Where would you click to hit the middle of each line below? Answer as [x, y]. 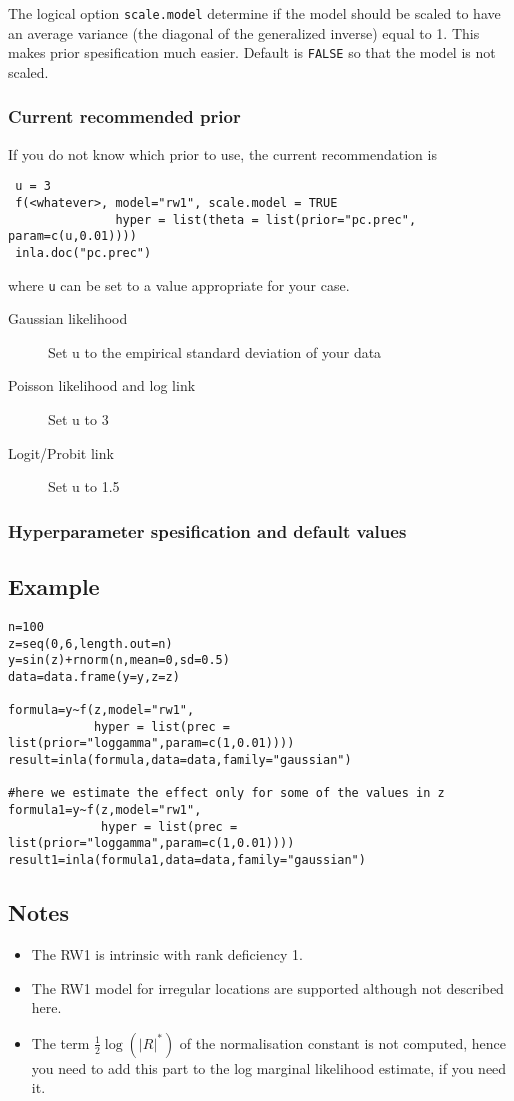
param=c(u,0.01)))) [72, 236]
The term [60, 1042]
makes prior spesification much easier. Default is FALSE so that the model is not [252, 52]
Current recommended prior [124, 116]
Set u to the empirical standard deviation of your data [215, 351]
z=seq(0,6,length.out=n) [90, 643]
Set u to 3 [78, 419]
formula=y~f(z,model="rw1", [101, 710]
